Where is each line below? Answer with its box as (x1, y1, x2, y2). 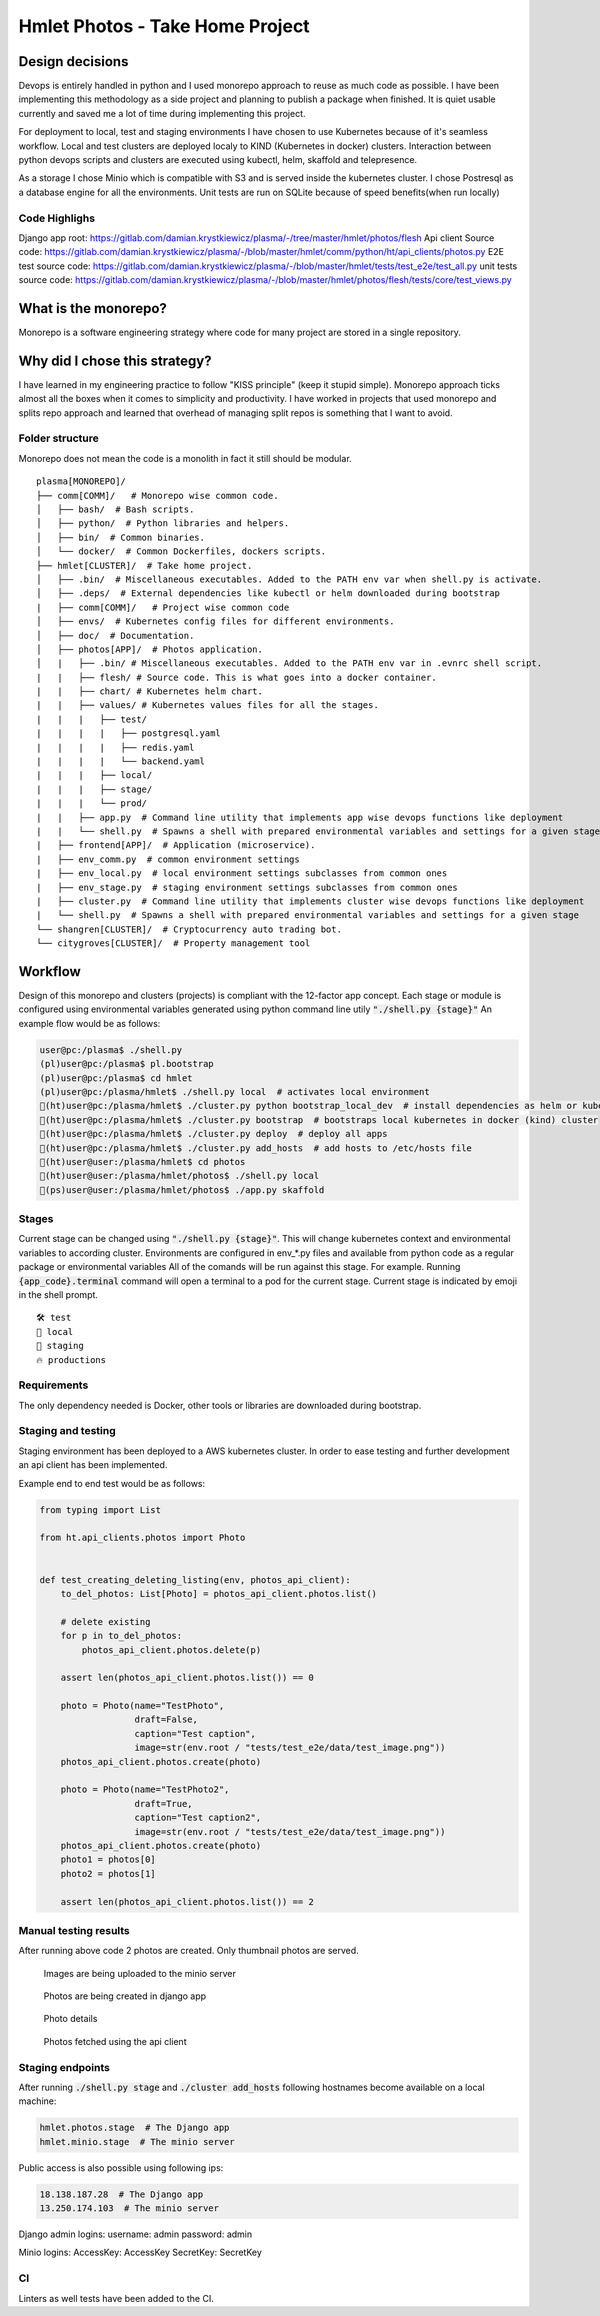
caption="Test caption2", (134, 1812, 262, 1824)
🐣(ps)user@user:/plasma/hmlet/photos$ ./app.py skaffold (39, 1184, 325, 1195)
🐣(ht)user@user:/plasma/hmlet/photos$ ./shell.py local (39, 1170, 320, 1182)
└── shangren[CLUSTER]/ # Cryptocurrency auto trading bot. (36, 923, 342, 935)
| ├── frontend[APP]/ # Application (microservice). (36, 840, 316, 851)
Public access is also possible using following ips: (18, 2161, 224, 2174)
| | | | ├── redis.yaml (36, 741, 195, 753)
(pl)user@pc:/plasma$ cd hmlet (39, 1072, 194, 1084)
